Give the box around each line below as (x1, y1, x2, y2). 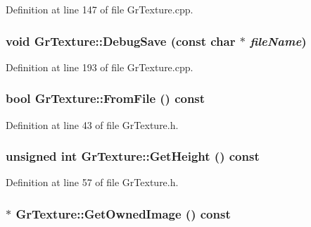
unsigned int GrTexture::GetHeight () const (6, 147, 260, 165)
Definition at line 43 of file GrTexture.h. (6, 117, 179, 132)
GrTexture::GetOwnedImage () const (15, 204, 231, 222)
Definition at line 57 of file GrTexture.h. (6, 175, 179, 190)
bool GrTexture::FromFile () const (6, 90, 205, 107)
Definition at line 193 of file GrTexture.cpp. (6, 59, 193, 74)
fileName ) (250, 32, 307, 49)
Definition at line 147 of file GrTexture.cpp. (6, 2, 193, 16)
